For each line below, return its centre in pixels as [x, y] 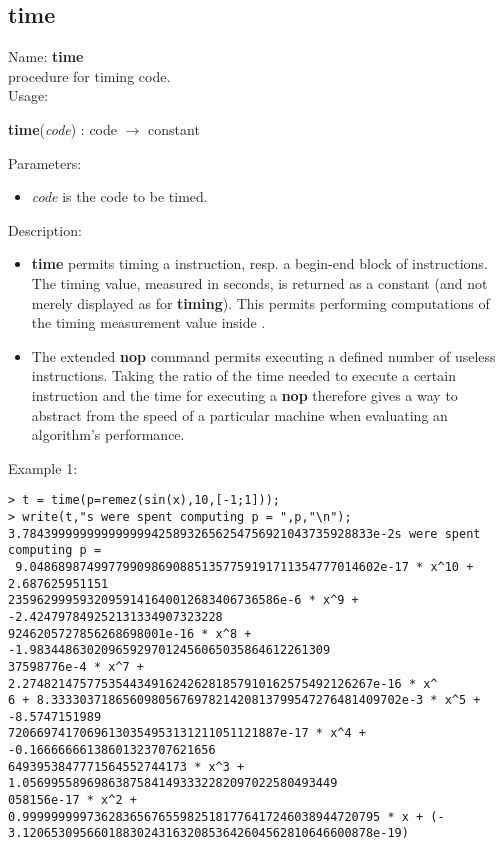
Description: [45, 229]
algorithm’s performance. [108, 434]
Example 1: [43, 467]
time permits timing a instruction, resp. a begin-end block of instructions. [259, 263]
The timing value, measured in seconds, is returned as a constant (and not [259, 282]
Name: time [46, 56]
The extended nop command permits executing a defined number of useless [263, 355]
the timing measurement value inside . [148, 322]
